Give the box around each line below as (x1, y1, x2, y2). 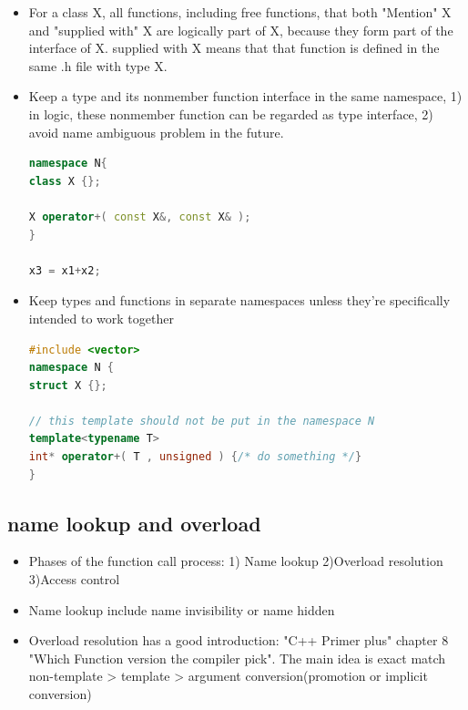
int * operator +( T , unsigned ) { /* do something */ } (28, 450, 362, 464)
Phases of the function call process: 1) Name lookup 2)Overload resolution (28, 551, 443, 571)
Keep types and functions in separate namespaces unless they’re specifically (28, 291, 451, 310)
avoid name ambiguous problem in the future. (28, 122, 284, 141)
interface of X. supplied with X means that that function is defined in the (28, 38, 440, 57)
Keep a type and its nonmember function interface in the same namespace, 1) (28, 87, 463, 106)
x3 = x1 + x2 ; (28, 263, 101, 277)
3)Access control (28, 570, 120, 589)
